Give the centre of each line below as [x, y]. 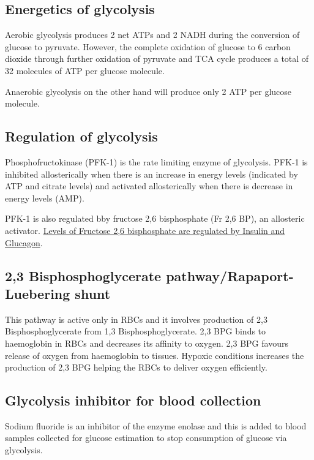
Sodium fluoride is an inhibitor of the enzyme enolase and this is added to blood [156, 425]
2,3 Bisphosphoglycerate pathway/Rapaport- [149, 275]
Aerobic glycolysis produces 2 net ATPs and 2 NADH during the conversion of [152, 35]
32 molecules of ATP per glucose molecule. [85, 70]
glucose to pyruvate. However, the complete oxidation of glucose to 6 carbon [148, 46]
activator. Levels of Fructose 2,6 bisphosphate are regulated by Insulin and [145, 230]
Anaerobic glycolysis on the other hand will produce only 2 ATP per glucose [148, 91]
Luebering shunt [58, 293]
